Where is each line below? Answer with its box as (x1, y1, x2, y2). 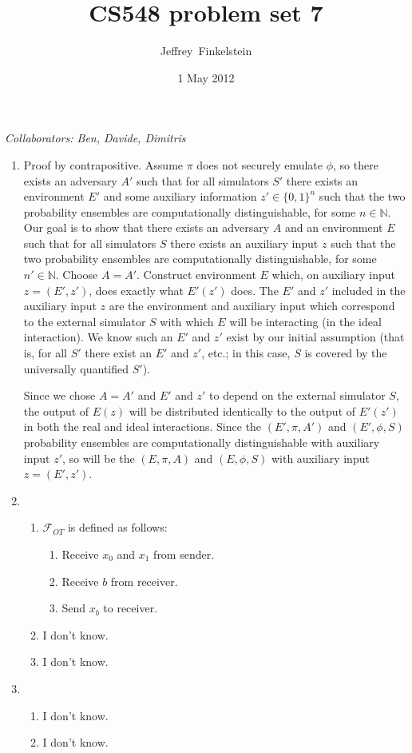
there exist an (85, 345, 152, 361)
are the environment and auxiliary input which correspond (109, 297, 395, 314)
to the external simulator (23, 313, 146, 329)
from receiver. (110, 572, 178, 589)
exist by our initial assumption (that (226, 329, 405, 345)
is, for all (23, 345, 67, 361)
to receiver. (103, 600, 158, 616)
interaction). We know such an (23, 329, 173, 345)
